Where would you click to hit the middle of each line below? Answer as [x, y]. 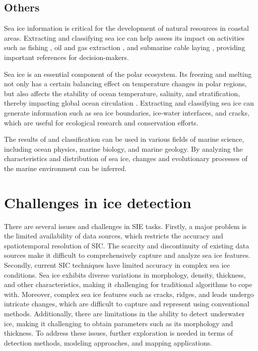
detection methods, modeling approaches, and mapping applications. [108, 342]
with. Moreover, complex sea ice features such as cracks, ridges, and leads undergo [129, 294]
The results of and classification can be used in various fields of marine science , [124, 139]
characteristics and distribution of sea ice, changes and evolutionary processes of [126, 158]
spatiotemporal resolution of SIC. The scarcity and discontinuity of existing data [127, 245]
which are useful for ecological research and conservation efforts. [101, 122]
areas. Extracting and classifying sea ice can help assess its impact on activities [124, 37]
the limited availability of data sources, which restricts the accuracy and [114, 236]
